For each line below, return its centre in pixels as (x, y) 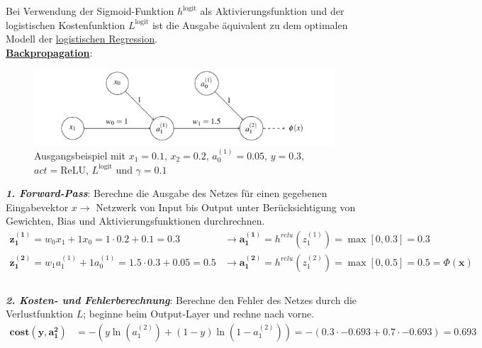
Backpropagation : (49, 52)
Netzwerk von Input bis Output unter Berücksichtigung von (226, 207)
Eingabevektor (37, 207)
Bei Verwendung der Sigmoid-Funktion (90, 11)
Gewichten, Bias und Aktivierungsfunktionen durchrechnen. (135, 221)
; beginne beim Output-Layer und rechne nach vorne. (199, 314)
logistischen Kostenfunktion (66, 24)
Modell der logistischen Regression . (82, 39)
